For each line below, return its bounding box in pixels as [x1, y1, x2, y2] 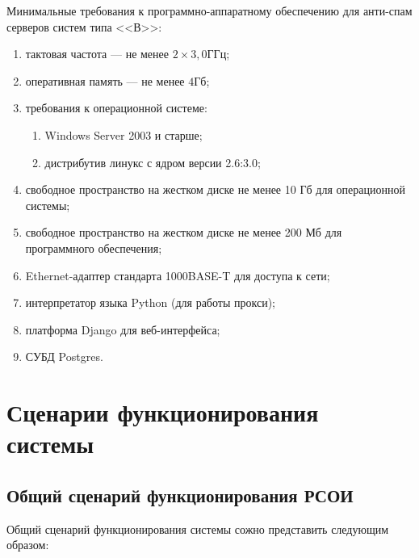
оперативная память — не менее [25, 72, 185, 89]
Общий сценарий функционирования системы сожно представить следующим [6, 520, 389, 537]
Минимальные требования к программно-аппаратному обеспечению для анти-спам [6, 2, 413, 19]
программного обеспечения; [25, 239, 162, 256]
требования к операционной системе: [25, 99, 207, 116]
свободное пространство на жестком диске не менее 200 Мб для [25, 224, 342, 241]
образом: [6, 536, 49, 553]
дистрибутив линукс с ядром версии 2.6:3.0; [44, 153, 261, 170]
